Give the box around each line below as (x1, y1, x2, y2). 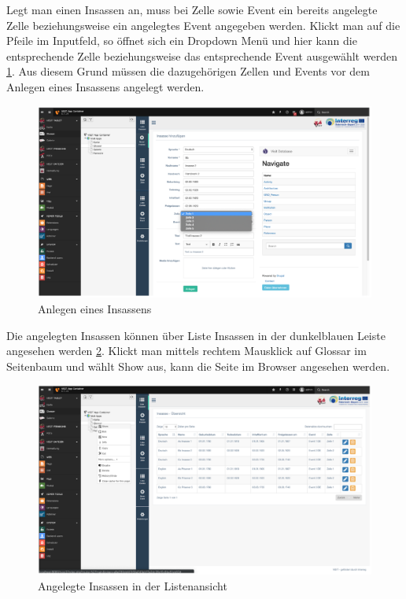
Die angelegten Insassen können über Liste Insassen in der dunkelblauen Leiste (6, 327, 386, 343)
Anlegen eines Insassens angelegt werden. (6, 78, 205, 94)
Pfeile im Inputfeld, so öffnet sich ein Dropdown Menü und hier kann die (6, 32, 357, 49)
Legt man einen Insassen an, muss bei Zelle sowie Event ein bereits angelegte (6, 2, 378, 17)
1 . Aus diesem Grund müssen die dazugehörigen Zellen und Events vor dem (6, 63, 370, 79)
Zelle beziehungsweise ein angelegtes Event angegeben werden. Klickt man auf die (6, 17, 400, 33)
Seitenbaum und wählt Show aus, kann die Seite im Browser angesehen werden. (6, 357, 390, 374)
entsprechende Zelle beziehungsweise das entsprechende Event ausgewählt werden (6, 47, 397, 64)
